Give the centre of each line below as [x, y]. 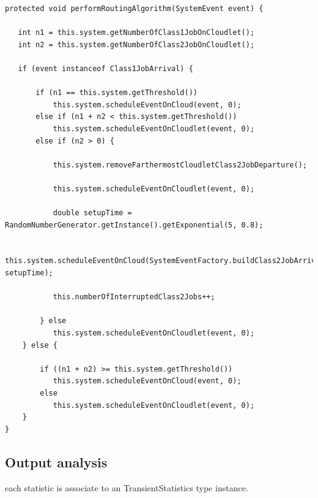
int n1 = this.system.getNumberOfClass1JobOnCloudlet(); [136, 33]
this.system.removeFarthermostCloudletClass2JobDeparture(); [180, 165]
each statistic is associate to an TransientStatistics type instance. [127, 487]
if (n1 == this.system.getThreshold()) [116, 93]
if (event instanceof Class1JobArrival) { [105, 68]
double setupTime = [92, 213]
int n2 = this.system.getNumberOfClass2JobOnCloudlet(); [136, 44]
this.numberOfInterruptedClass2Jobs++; [134, 297]
